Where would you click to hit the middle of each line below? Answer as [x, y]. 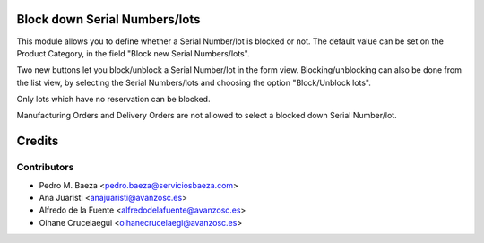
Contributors [45, 168]
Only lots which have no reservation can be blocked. [113, 100]
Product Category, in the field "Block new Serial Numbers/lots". [133, 53]
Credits [38, 141]
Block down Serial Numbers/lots [108, 19]
